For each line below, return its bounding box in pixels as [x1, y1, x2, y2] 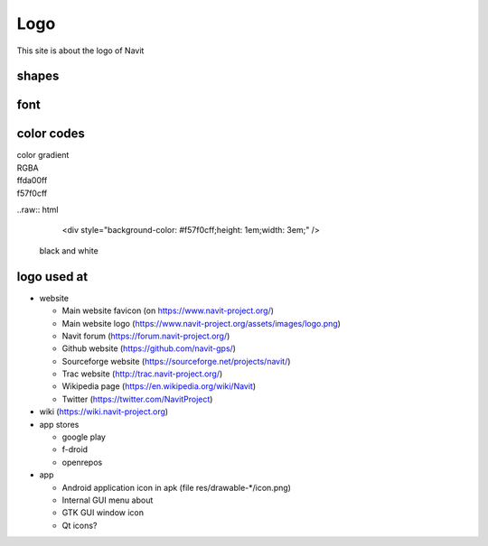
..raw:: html [16, 204, 59, 216]
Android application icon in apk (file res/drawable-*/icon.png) [61, 482, 291, 493]
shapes [16, 69, 60, 84]
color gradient [16, 150, 70, 161]
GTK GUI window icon [61, 507, 145, 518]
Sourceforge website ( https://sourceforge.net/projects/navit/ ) [61, 356, 291, 366]
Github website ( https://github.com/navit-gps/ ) [61, 343, 237, 354]
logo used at [16, 269, 89, 284]
